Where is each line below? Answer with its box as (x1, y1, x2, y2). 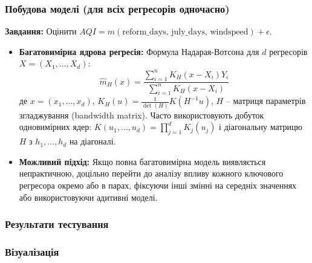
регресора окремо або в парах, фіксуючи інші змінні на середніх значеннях (19, 178, 297, 191)
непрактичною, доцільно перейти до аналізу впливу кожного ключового (19, 167, 284, 180)
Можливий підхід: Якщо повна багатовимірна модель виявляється (19, 155, 266, 167)
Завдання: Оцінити (5, 25, 77, 37)
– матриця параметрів (226, 94, 306, 107)
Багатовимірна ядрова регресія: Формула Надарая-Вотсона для (19, 45, 259, 57)
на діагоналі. (69, 135, 116, 148)
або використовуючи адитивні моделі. (19, 190, 158, 203)
